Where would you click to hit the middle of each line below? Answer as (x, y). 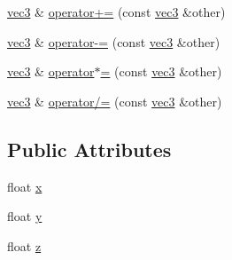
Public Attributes (89, 149)
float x (25, 186)
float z (24, 245)
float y (25, 216)
